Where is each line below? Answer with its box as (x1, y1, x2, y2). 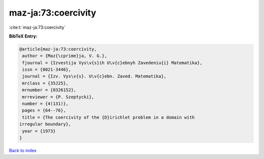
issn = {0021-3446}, (22, 67, 71, 73)
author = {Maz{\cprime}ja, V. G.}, (22, 53, 108, 59)
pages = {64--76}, (22, 108, 66, 113)
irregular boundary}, (19, 121, 71, 127)
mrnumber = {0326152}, (22, 87, 77, 93)
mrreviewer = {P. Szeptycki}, (22, 94, 95, 99)
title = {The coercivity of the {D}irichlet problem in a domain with (22, 115, 195, 120)
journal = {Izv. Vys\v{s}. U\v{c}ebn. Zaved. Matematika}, (22, 74, 167, 79)
